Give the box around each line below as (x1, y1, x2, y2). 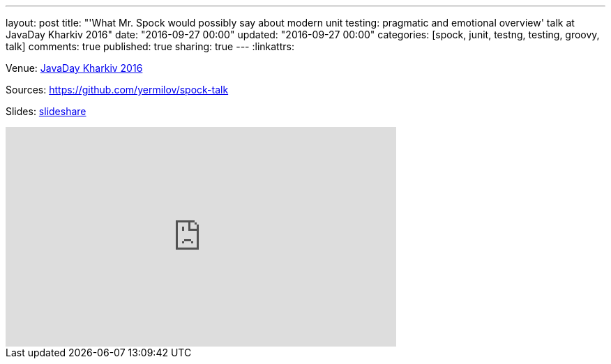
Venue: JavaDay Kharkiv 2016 (6, 62, 143, 74)
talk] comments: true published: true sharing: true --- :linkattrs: (6, 40, 294, 52)
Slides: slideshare (6, 105, 86, 117)
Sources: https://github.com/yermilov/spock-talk (6, 84, 229, 96)
